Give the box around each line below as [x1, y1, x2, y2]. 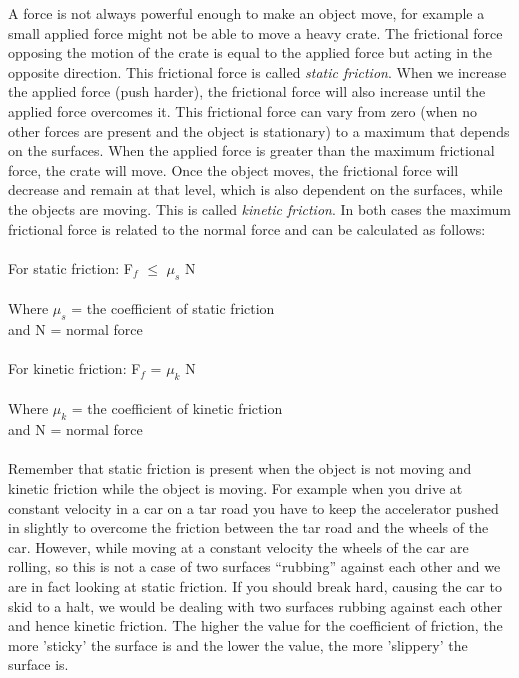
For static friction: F [8, 257, 134, 278]
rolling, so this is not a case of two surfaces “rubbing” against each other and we [8, 556, 501, 577]
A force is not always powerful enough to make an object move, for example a [8, 3, 485, 23]
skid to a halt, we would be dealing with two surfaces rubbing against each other [8, 595, 503, 616]
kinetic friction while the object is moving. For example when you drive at [8, 478, 463, 499]
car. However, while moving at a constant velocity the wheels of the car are [8, 536, 469, 557]
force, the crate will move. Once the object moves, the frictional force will [8, 159, 459, 180]
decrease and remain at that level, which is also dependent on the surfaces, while [8, 179, 503, 200]
